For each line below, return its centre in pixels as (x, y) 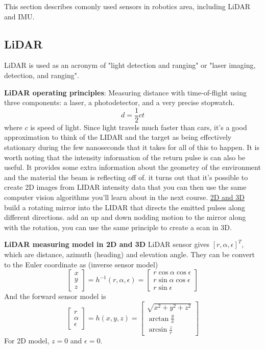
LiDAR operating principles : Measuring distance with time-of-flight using (125, 92)
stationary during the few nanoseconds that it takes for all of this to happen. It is (132, 147)
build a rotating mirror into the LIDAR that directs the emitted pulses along (125, 207)
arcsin (158, 330)
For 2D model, (27, 340)
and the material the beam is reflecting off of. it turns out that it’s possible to (126, 177)
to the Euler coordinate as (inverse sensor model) (81, 264)
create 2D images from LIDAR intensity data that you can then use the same (125, 187)
